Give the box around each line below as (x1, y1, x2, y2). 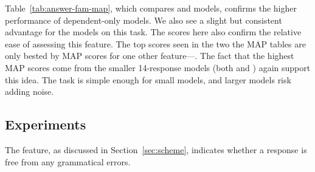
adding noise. (5, 85, 54, 98)
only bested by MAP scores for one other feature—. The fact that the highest (5, 49, 294, 62)
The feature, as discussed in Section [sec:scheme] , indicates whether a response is (5, 143, 307, 156)
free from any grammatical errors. (5, 155, 131, 168)
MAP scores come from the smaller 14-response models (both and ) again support (5, 61, 311, 74)
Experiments (5, 115, 86, 134)
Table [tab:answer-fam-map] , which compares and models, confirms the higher (5, 2, 297, 14)
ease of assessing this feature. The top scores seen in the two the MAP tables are (5, 37, 306, 50)
